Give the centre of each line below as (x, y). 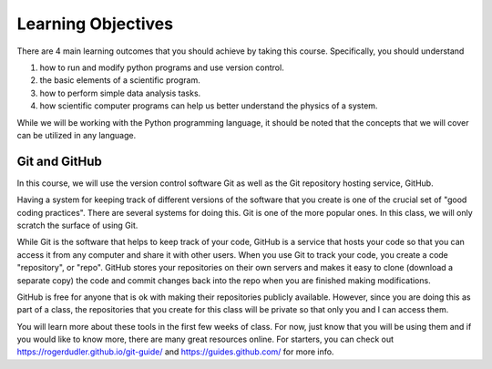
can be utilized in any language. (77, 135)
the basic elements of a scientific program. (120, 80)
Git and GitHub (59, 161)
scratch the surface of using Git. (77, 225)
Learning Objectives (95, 24)
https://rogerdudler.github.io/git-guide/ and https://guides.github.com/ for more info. (175, 352)
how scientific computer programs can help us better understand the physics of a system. (209, 106)
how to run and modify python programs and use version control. (162, 67)
